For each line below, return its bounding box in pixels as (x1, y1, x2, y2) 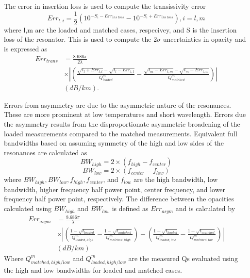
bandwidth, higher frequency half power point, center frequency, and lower (4, 184, 226, 194)
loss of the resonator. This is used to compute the (4, 34, 151, 44)
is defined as (112, 203, 149, 213)
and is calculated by (175, 203, 235, 213)
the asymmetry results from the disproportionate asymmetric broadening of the (4, 119, 240, 129)
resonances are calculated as (4, 147, 87, 157)
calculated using (4, 203, 52, 213)
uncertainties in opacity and (163, 34, 246, 44)
